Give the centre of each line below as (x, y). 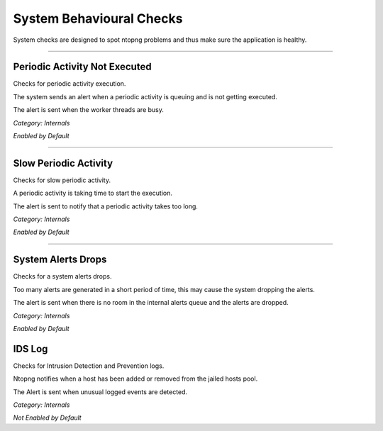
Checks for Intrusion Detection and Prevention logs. (89, 366)
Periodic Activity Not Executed (82, 67)
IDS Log (30, 348)
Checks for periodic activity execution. (70, 84)
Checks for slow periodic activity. (62, 180)
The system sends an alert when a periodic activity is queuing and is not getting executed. (145, 96)
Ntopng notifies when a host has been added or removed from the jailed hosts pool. (135, 379)
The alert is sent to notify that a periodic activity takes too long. (106, 206)
